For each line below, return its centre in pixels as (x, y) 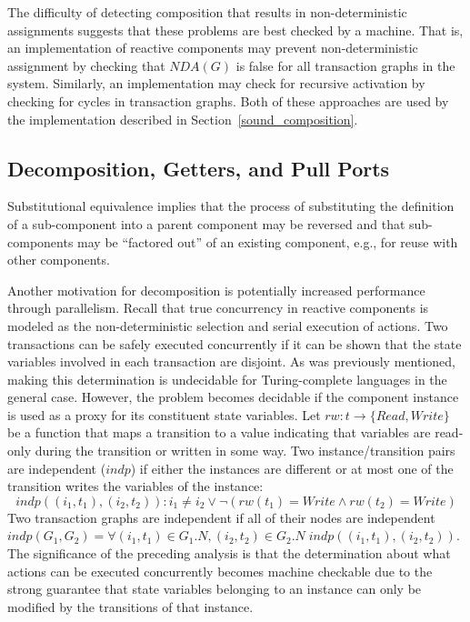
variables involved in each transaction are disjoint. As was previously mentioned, (231, 361)
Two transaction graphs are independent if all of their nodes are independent (221, 517)
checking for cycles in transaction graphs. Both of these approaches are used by (228, 100)
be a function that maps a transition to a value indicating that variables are (219, 432)
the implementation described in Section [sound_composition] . (183, 119)
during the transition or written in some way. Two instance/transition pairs (245, 451)
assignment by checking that (86, 65)
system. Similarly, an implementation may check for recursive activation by (216, 83)
